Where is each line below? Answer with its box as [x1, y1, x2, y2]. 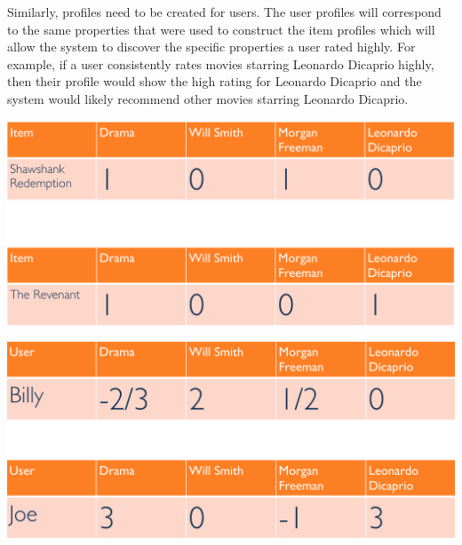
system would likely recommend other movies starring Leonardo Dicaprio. [7, 89, 409, 107]
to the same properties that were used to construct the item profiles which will [7, 20, 435, 38]
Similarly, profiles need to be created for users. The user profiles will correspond [7, 3, 442, 20]
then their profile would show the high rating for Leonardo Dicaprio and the [7, 72, 422, 91]
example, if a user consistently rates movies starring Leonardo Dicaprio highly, [7, 54, 434, 73]
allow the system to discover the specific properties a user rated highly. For [7, 37, 416, 56]
